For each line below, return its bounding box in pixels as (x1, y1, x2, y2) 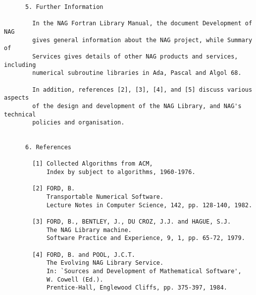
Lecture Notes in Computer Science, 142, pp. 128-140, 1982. (46, 201, 253, 209)
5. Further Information (25, 3, 103, 10)
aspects (4, 94, 29, 102)
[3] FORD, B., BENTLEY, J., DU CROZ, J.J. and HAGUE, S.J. (32, 218, 231, 226)
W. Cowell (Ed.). (46, 276, 103, 283)
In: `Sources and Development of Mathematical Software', (46, 268, 242, 275)
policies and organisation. (32, 119, 125, 126)
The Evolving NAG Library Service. (46, 259, 164, 267)
